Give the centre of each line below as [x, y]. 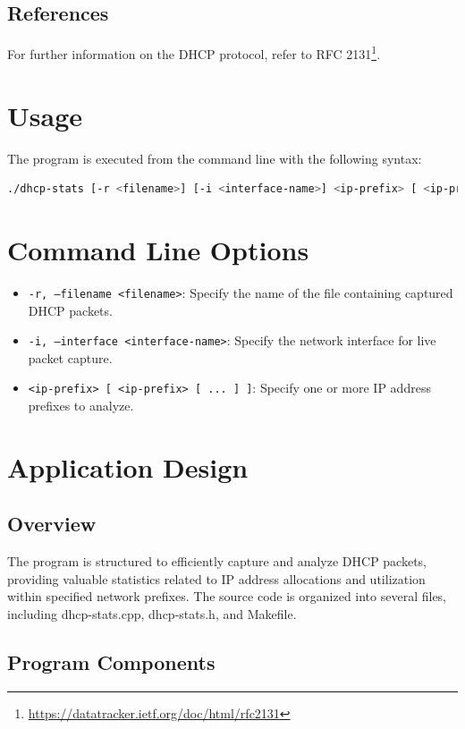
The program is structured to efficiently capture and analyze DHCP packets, [217, 561]
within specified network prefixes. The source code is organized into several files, [227, 596]
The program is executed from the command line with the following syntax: [215, 158]
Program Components [111, 661]
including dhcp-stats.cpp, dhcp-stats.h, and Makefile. [152, 614]
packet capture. [70, 357]
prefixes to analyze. [81, 406]
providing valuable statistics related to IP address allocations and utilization [216, 578]
